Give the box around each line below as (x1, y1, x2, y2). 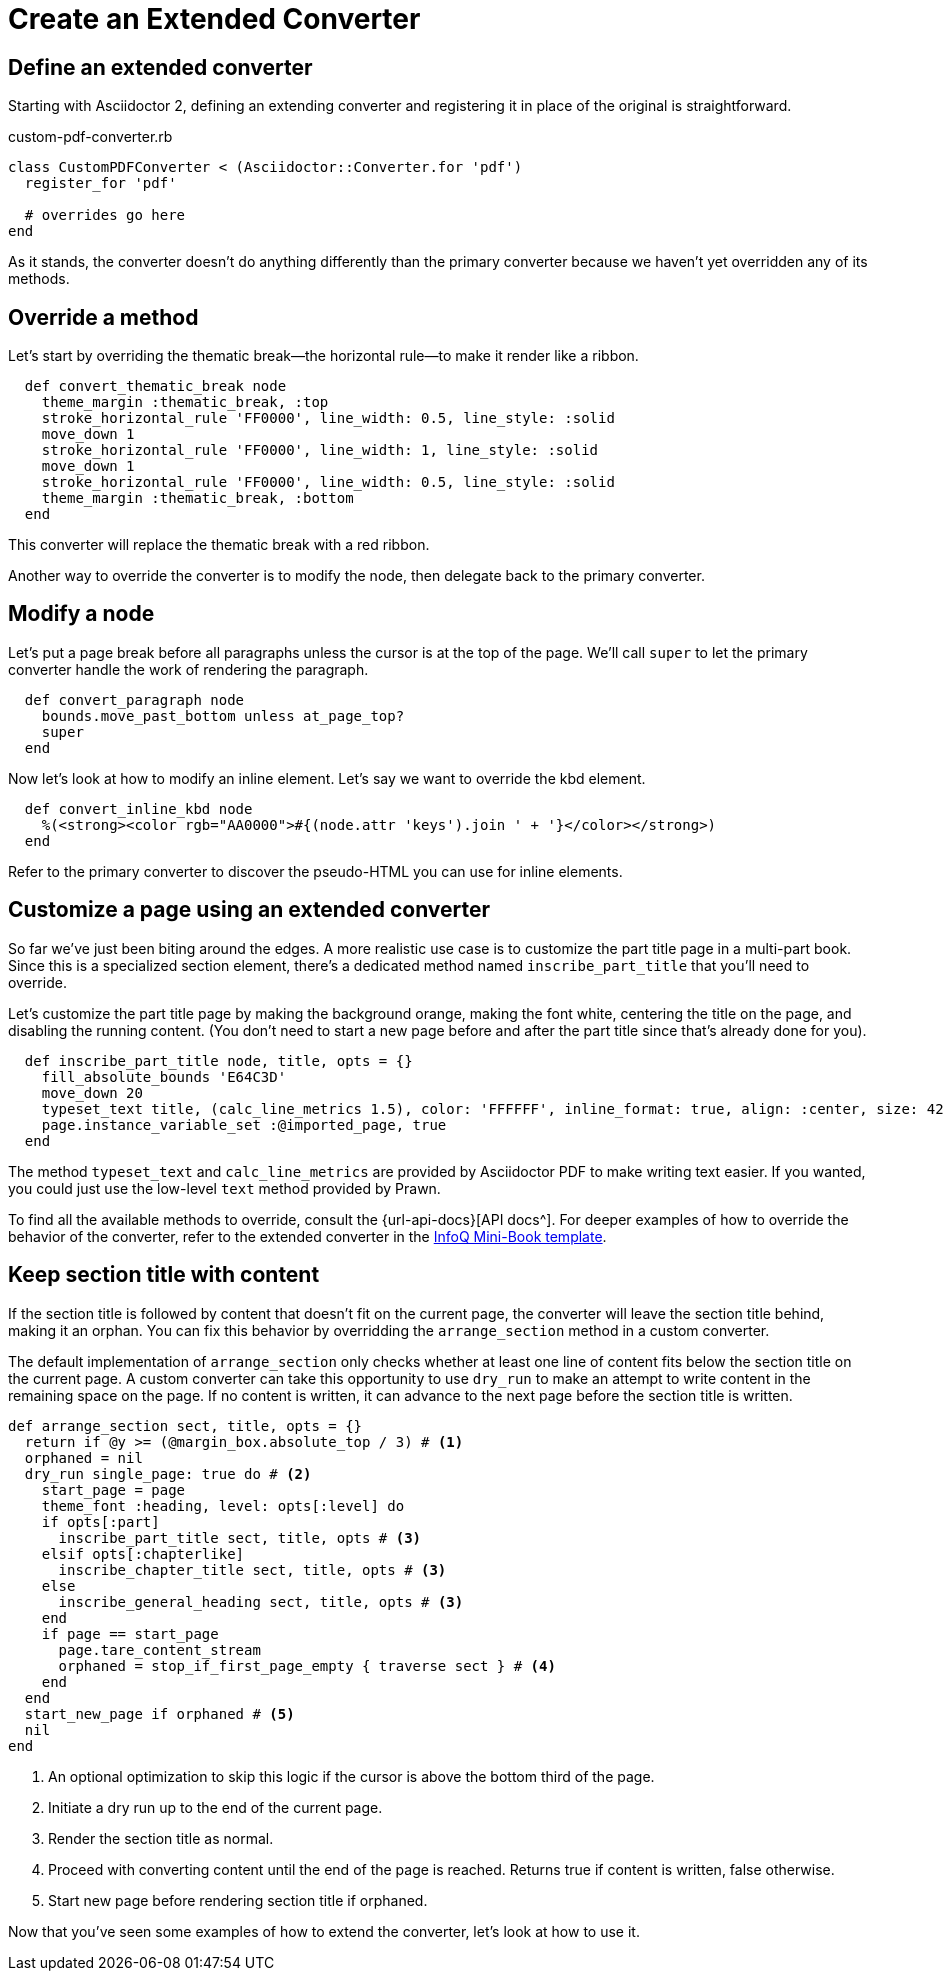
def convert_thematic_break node (24, 378, 287, 395)
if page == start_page (41, 1625, 219, 1642)
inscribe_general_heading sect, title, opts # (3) (58, 1593, 464, 1610)
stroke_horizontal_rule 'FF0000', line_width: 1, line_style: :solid (41, 442, 599, 459)
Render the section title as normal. (48, 1829, 274, 1847)
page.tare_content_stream (58, 1641, 261, 1658)
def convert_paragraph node (24, 691, 245, 708)
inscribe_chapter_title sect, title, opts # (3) (58, 1561, 447, 1578)
